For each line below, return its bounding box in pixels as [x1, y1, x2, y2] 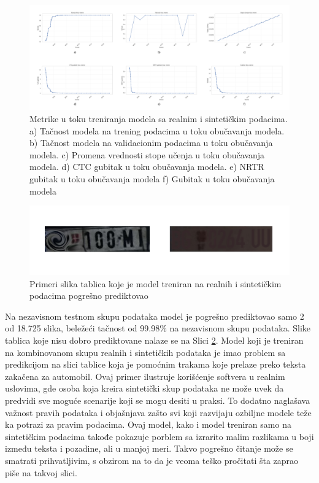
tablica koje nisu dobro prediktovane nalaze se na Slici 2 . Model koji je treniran [5, 334, 304, 347]
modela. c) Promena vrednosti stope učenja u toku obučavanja [29, 148, 265, 161]
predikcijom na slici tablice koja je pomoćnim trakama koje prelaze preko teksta [5, 358, 306, 371]
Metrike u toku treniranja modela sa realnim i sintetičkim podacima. [29, 112, 288, 125]
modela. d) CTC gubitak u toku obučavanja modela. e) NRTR [29, 160, 264, 173]
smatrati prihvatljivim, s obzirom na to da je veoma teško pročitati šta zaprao [5, 454, 299, 466]
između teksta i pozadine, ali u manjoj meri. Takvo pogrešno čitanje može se [5, 442, 293, 455]
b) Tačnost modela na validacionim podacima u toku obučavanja [29, 136, 273, 149]
